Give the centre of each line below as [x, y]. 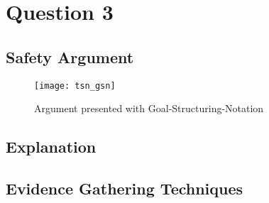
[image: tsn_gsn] [75, 86]
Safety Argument [70, 56]
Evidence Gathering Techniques [125, 188]
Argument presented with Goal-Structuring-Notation [149, 108]
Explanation [51, 147]
